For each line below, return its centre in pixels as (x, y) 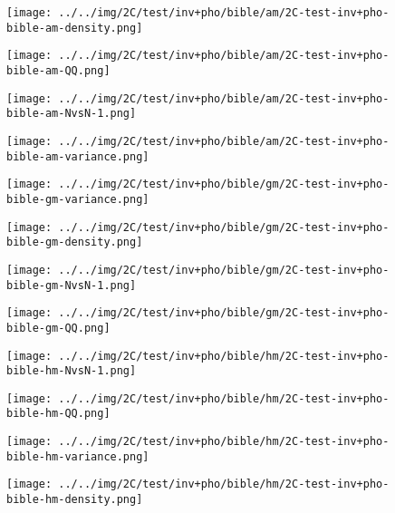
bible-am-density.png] (75, 28)
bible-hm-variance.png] (78, 456)
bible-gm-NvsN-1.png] (72, 285)
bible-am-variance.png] (78, 156)
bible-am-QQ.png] (58, 70)
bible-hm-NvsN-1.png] (72, 371)
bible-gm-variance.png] (78, 199)
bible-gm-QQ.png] (58, 328)
